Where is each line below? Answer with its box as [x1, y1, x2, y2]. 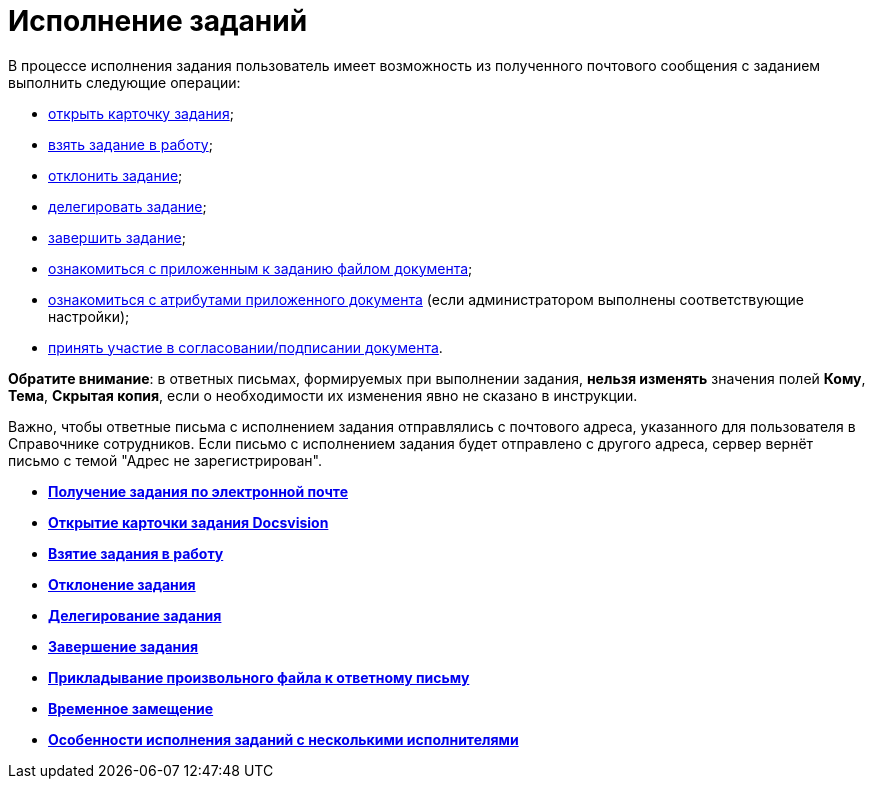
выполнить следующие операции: [8, 73, 241, 91]
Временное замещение [48, 699, 214, 717]
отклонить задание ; [48, 166, 183, 184]
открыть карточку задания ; [48, 104, 234, 122]
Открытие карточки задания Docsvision [48, 513, 329, 531]
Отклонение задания [48, 575, 196, 593]
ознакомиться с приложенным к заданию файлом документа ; [48, 259, 473, 277]
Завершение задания [48, 637, 199, 655]
